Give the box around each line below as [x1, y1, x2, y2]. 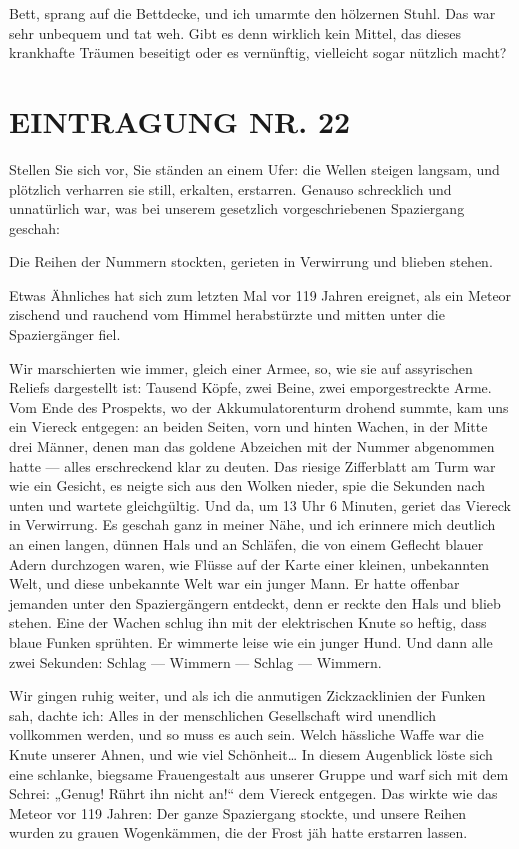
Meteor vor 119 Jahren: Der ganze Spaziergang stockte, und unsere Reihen [9, 802, 467, 823]
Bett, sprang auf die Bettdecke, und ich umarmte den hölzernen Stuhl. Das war [9, 3, 496, 23]
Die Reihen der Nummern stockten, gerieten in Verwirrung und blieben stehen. [9, 251, 493, 272]
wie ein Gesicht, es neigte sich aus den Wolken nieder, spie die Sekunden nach [9, 475, 486, 496]
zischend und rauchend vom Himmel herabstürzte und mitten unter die [9, 304, 445, 325]
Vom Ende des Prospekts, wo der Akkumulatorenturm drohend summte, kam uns [9, 396, 509, 417]
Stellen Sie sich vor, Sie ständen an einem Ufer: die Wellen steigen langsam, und [9, 158, 500, 179]
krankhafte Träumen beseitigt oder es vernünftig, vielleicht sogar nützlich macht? [9, 42, 507, 63]
